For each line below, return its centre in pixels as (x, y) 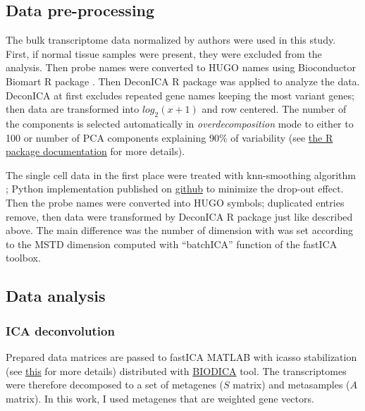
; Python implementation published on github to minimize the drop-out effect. (175, 189)
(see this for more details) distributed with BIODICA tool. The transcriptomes (176, 370)
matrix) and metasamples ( (291, 385)
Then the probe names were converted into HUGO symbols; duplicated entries (175, 202)
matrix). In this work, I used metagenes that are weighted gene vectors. (160, 398)
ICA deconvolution (60, 330)
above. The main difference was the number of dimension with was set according (180, 230)
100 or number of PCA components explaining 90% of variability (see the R (169, 137)
